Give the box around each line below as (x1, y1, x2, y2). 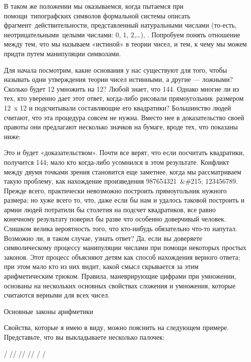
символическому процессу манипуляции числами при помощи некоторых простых (4, 242, 247, 252)
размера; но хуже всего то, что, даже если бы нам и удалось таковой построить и (4, 195, 245, 205)
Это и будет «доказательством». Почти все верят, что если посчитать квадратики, (4, 147, 245, 157)
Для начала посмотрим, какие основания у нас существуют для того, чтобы (4, 64, 227, 75)
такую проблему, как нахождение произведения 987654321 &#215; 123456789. (4, 176, 238, 186)
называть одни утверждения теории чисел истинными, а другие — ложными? (4, 74, 233, 84)
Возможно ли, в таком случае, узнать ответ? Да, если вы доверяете (4, 233, 203, 243)
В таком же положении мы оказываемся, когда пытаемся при (4, 1, 184, 11)
